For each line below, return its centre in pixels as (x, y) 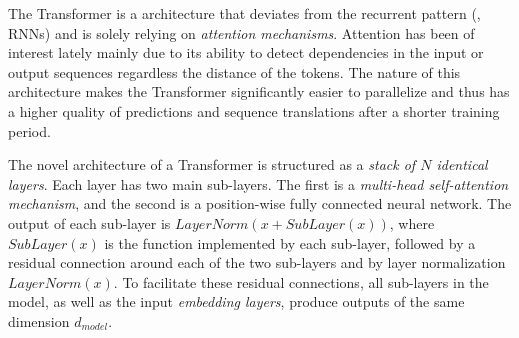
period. (29, 130)
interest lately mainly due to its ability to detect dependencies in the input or (246, 52)
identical (462, 164)
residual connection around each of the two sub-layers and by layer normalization (257, 262)
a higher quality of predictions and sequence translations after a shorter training (254, 110)
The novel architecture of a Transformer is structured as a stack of (212, 164)
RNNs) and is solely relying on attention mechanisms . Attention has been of (241, 32)
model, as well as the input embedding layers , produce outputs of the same (236, 301)
